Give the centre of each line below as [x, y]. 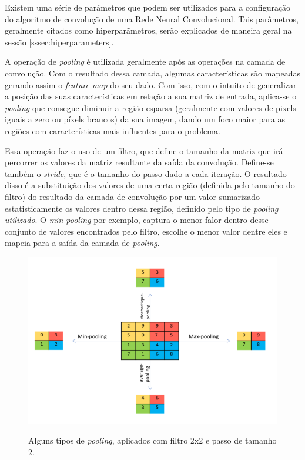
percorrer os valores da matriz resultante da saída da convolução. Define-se [139, 162]
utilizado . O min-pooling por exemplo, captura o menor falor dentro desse [137, 220]
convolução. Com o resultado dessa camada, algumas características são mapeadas [153, 73]
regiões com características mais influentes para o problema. [113, 130]
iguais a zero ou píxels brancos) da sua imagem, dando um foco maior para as [145, 119]
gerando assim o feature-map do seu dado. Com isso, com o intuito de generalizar [151, 84]
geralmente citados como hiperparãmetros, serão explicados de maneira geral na [148, 30]
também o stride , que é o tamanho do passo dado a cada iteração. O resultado [146, 173]
